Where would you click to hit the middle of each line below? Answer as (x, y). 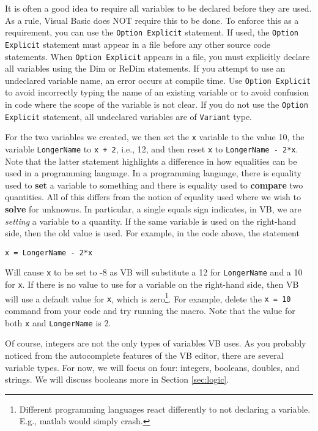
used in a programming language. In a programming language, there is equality (153, 173)
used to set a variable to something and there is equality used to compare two (154, 185)
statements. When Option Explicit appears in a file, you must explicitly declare (157, 56)
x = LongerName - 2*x (49, 253)
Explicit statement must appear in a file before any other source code (138, 44)
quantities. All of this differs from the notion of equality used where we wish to (153, 197)
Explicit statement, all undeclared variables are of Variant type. (129, 116)
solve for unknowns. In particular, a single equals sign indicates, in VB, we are (153, 209)
